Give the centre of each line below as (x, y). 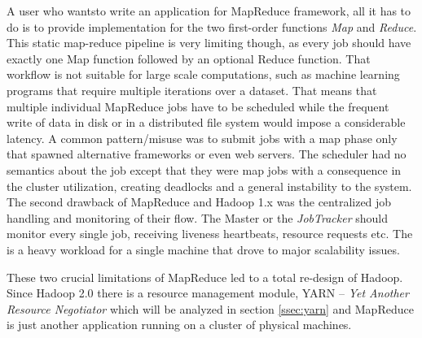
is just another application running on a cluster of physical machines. (179, 325)
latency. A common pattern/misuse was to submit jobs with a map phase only (202, 138)
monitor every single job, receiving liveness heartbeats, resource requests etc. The (210, 234)
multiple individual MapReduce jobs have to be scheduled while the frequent (198, 106)
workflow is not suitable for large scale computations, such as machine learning (203, 74)
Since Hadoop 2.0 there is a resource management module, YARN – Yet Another (208, 293)
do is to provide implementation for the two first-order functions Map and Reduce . (212, 26)
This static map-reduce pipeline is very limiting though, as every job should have (209, 43)
